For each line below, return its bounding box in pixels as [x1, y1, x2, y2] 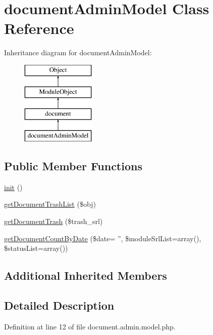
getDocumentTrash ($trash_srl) [4, 216, 103, 227]
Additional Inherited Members [4, 268, 167, 283]
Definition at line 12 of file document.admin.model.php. [4, 321, 176, 331]
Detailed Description [4, 297, 115, 313]
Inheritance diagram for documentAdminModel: [4, 47, 152, 58]
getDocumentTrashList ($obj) [4, 199, 96, 209]
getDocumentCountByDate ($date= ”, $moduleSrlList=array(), [4, 233, 201, 243]
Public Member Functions [4, 158, 142, 174]
